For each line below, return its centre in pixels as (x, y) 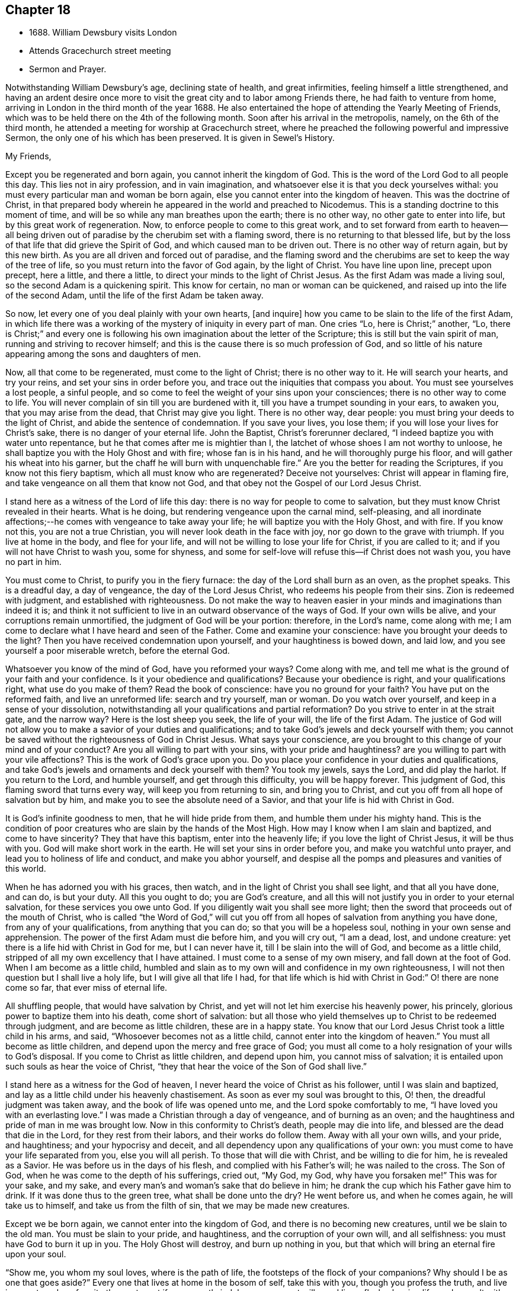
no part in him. (33, 562)
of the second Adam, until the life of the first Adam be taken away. (134, 296)
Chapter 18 (38, 10)
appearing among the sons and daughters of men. (103, 354)
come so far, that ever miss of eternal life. (86, 988)
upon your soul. (36, 1254)
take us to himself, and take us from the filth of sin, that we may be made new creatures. (178, 1206)
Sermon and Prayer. (68, 69)
